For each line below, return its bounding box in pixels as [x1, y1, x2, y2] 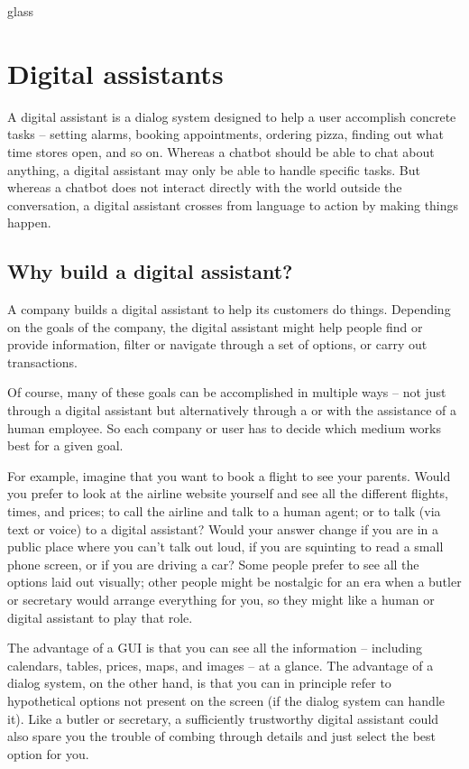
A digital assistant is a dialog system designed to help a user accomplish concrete [7, 107, 456, 125]
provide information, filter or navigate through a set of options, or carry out [7, 335, 428, 354]
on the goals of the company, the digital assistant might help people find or [7, 317, 423, 336]
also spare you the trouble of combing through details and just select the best [7, 727, 437, 746]
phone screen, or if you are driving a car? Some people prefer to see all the [7, 554, 419, 573]
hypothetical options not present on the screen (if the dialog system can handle [7, 690, 446, 709]
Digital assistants [7, 54, 224, 91]
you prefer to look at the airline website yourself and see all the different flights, [7, 484, 448, 503]
